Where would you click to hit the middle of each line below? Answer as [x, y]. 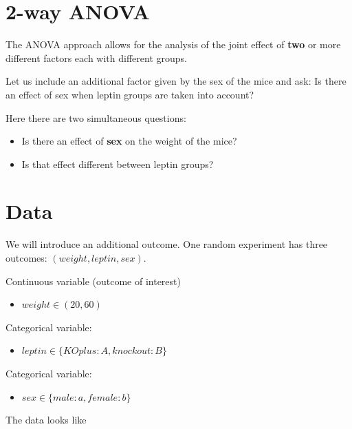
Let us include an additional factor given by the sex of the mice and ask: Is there [176, 81]
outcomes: [26, 258]
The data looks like [46, 420]
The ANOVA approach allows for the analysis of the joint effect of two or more [173, 44]
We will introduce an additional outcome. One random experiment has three [167, 244]
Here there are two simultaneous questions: [96, 117]
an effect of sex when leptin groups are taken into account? [130, 94]
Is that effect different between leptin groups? [118, 164]
